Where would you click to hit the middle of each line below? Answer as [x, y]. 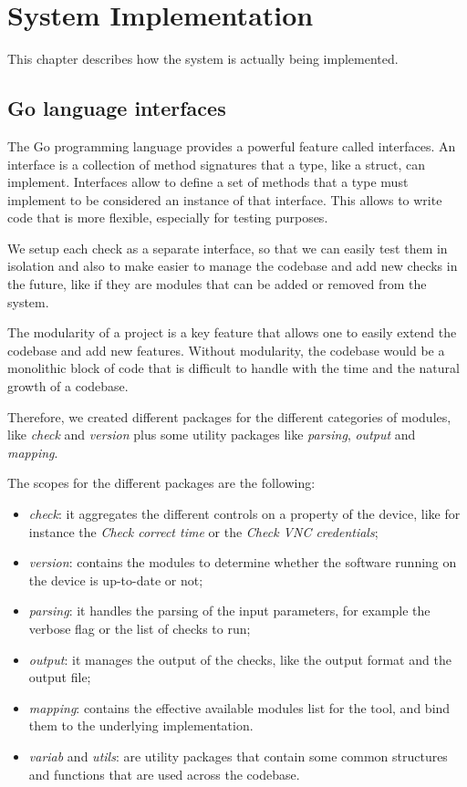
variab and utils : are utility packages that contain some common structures [238, 756]
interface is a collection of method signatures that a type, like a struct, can [217, 164]
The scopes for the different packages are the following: [161, 483]
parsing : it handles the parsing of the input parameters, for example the [229, 611]
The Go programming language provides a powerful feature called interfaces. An [232, 145]
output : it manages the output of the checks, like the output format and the [240, 659]
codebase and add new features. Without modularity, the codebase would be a [226, 350]
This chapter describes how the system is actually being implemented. [203, 59]
